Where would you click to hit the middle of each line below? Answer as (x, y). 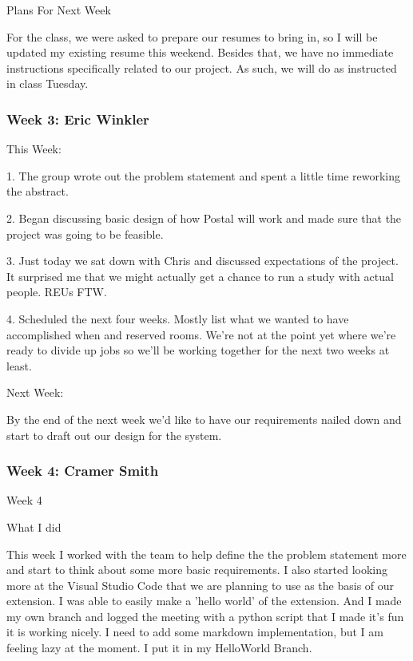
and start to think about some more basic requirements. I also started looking (197, 570)
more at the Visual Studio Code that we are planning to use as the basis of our (201, 585)
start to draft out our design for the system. (114, 435)
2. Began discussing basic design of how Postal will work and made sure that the (204, 218)
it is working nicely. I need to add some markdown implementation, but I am (195, 632)
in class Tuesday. (48, 83)
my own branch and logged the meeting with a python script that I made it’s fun (205, 616)
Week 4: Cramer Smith (83, 471)
